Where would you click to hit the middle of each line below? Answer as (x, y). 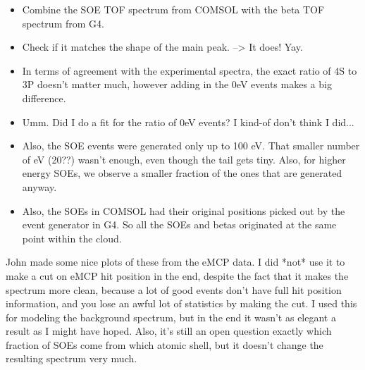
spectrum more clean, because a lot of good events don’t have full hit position (174, 289)
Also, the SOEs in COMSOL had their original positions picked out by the (184, 210)
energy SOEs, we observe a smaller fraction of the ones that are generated (182, 173)
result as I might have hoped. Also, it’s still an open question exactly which (169, 331)
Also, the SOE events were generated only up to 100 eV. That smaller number (191, 146)
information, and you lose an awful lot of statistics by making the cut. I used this (181, 303)
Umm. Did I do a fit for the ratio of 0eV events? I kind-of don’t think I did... (188, 122)
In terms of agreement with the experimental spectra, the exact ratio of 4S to (190, 70)
